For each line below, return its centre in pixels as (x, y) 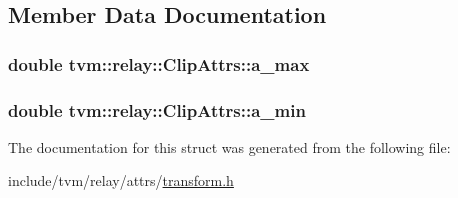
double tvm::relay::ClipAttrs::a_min (157, 109)
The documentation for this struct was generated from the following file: (229, 146)
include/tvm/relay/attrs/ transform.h (121, 180)
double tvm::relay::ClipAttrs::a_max (159, 63)
